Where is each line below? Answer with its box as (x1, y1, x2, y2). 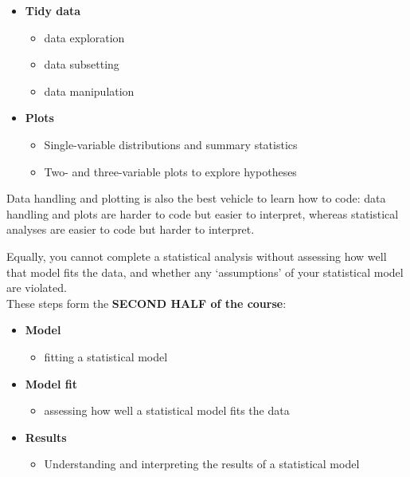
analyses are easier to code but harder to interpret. (6, 221, 255, 238)
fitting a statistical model (44, 348, 168, 365)
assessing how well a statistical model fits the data (44, 402, 290, 419)
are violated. (6, 279, 67, 296)
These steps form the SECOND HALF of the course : (6, 294, 287, 311)
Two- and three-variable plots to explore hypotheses (44, 163, 297, 179)
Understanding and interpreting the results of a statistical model (44, 455, 360, 472)
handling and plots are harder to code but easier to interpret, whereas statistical (6, 205, 399, 222)
